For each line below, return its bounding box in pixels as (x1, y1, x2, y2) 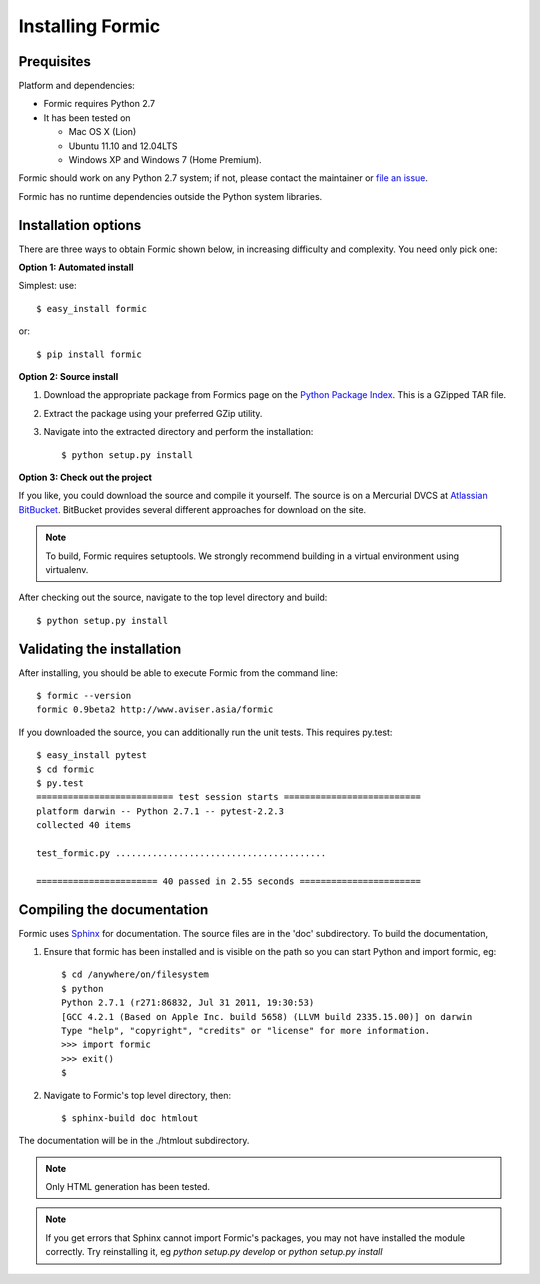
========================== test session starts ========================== (36, 791, 422, 803)
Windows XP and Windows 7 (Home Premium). (68, 154, 262, 166)
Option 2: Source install (18, 371, 119, 383)
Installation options (18, 216, 142, 234)
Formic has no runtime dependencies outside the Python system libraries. (18, 190, 323, 202)
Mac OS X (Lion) (68, 126, 137, 138)
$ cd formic (36, 763, 95, 775)
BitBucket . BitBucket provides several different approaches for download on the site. (18, 503, 367, 515)
